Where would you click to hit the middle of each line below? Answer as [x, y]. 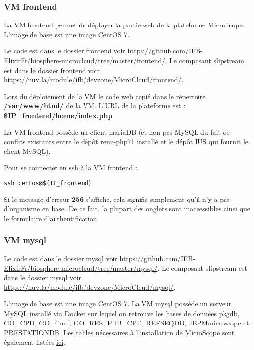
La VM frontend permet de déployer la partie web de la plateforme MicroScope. [124, 25]
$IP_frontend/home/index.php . [59, 115]
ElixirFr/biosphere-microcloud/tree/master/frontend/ [85, 60]
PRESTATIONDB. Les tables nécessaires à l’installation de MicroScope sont [119, 332]
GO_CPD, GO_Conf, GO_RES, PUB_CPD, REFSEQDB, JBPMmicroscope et [127, 323]
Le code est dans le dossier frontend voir [65, 51]
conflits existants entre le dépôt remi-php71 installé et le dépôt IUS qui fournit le [126, 141]
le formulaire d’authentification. [52, 218]
